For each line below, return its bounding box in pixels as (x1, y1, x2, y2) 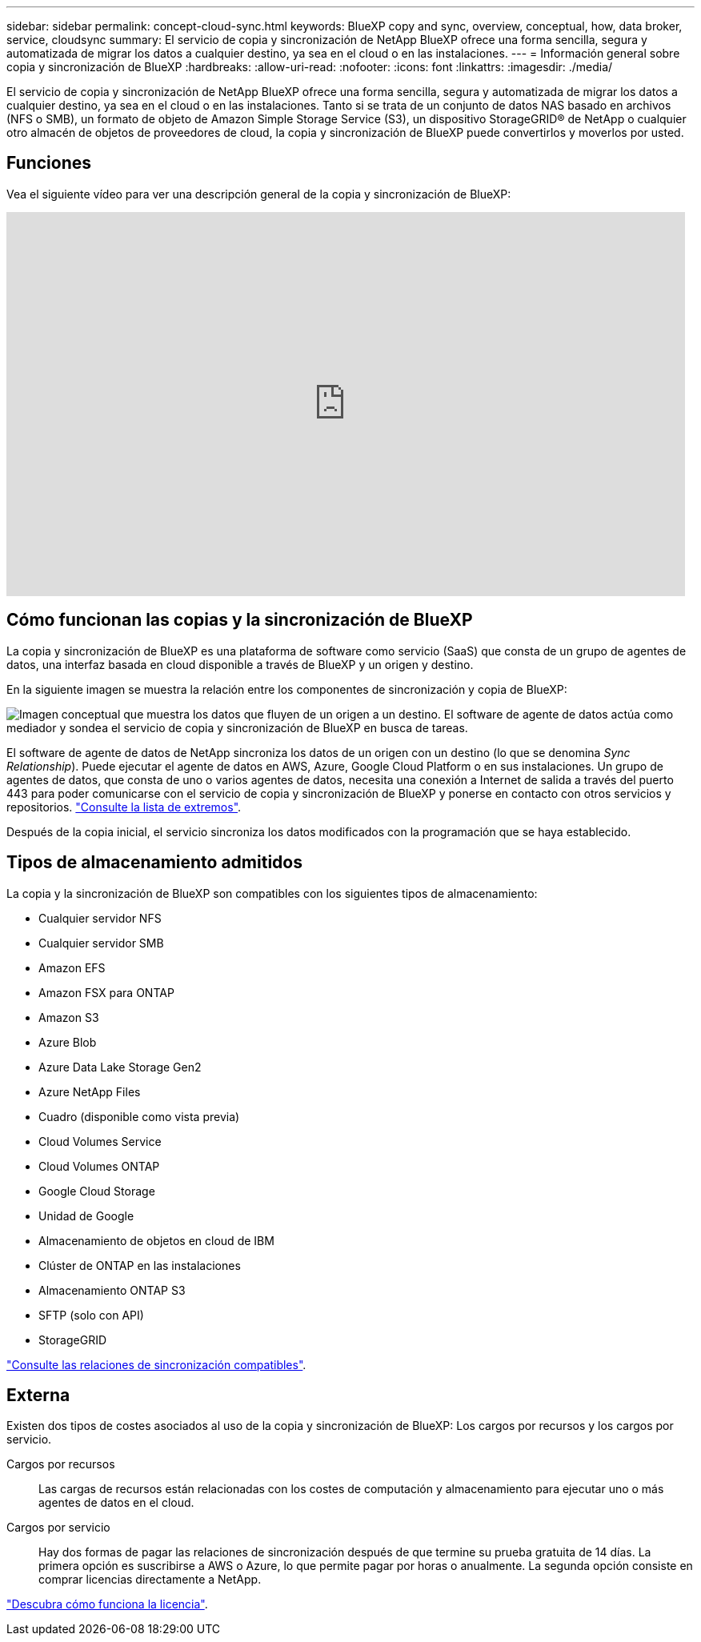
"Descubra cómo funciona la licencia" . (6, 1597, 208, 1612)
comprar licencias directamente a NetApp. (38, 1572, 262, 1587)
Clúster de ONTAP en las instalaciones (38, 1258, 241, 1272)
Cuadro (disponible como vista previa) (38, 1109, 240, 1123)
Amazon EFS (38, 960, 106, 975)
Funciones (6, 153, 92, 174)
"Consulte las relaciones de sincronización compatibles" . (6, 1357, 306, 1372)
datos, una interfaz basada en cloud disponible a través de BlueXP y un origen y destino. (6, 657, 474, 671)
